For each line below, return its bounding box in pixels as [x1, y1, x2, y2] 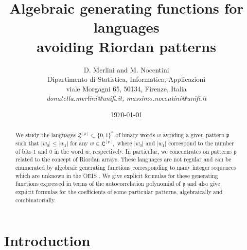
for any [70, 139, 88, 147]
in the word [54, 147, 84, 155]
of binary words [115, 131, 155, 139]
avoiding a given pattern [162, 131, 225, 139]
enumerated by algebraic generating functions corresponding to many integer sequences [15, 163, 236, 171]
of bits [15, 147, 32, 155]
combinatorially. [15, 196, 56, 204]
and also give [187, 179, 220, 188]
